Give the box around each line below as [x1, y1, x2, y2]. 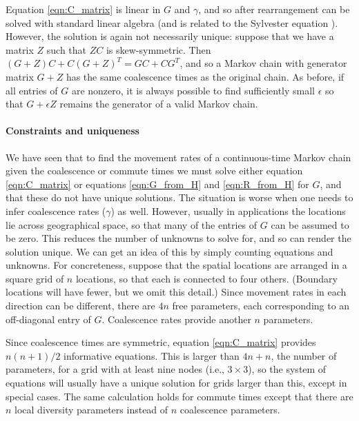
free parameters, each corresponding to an [172, 298, 350, 313]
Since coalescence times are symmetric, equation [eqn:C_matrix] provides [6, 335, 316, 349]
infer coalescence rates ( [6, 203, 106, 218]
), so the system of [248, 362, 327, 376]
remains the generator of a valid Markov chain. [59, 96, 258, 111]
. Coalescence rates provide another [101, 311, 251, 326]
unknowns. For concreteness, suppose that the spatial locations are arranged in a [6, 258, 347, 272]
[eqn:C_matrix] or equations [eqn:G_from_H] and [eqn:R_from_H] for [6, 176, 309, 191]
